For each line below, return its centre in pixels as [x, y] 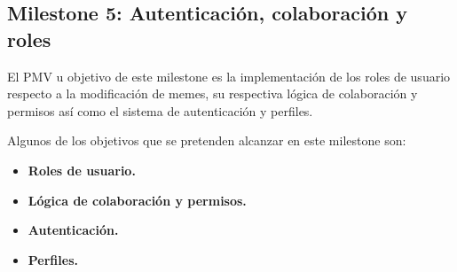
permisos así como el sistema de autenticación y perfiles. [160, 110]
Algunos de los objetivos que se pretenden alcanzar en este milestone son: [207, 140]
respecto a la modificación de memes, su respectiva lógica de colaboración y [213, 93]
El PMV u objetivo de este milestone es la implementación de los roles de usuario [229, 76]
